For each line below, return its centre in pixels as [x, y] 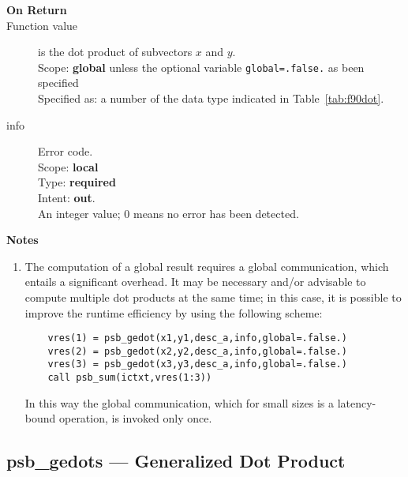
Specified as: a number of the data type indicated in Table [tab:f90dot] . [211, 98]
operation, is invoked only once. [135, 418]
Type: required [77, 182]
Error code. [66, 151]
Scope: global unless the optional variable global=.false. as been [201, 67]
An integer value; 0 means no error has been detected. [168, 213]
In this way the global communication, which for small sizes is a [180, 402]
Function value [42, 25]
